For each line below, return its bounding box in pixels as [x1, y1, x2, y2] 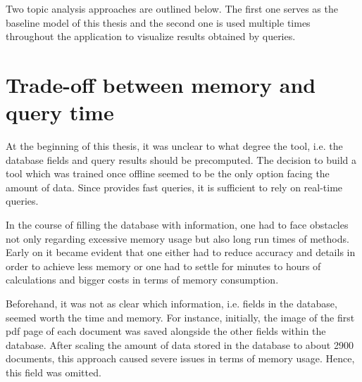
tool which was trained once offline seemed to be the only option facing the [6, 166, 330, 181]
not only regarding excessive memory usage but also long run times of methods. [6, 231, 349, 246]
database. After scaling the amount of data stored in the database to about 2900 [6, 337, 354, 352]
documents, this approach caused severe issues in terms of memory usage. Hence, [6, 351, 355, 366]
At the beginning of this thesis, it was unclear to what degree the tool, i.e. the [6, 139, 343, 153]
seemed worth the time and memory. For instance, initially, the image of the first [6, 310, 355, 324]
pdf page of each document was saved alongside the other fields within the [6, 324, 326, 338]
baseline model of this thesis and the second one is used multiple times [6, 15, 311, 30]
